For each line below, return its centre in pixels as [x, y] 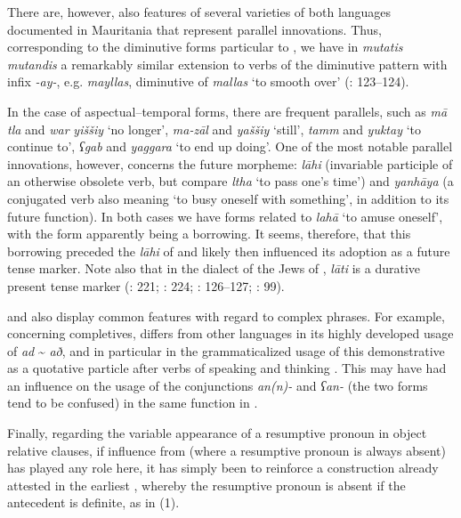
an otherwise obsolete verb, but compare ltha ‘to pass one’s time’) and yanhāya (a [230, 181]
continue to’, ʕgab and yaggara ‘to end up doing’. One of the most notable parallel [230, 146]
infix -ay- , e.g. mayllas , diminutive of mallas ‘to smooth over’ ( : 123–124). [208, 81]
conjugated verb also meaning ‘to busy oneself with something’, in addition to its [228, 198]
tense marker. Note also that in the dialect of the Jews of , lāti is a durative [214, 268]
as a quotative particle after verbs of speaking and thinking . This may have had [227, 368]
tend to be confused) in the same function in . [133, 403]
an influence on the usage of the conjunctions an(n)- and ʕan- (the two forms [218, 385]
